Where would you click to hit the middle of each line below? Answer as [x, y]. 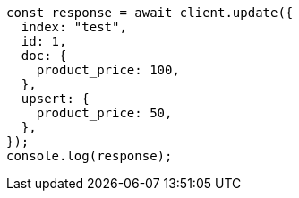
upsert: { [55, 99]
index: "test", [74, 27]
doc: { [44, 56]
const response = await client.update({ [150, 13]
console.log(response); [90, 156]
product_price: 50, [104, 113]
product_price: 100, [108, 70]
